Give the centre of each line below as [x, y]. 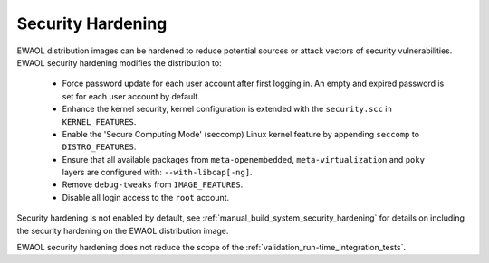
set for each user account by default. [131, 96]
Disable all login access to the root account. [146, 197]
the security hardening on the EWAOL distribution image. [123, 230]
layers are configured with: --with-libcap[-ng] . [157, 173]
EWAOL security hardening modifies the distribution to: [119, 62]
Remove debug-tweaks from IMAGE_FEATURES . [153, 184]
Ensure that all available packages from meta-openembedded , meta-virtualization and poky [244, 159]
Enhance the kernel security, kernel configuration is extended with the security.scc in [227, 109]
